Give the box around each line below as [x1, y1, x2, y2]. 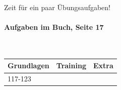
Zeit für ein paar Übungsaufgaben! [4, 2, 110, 12]
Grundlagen [8, 60, 49, 71]
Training [56, 60, 86, 71]
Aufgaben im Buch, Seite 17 [4, 22, 104, 32]
